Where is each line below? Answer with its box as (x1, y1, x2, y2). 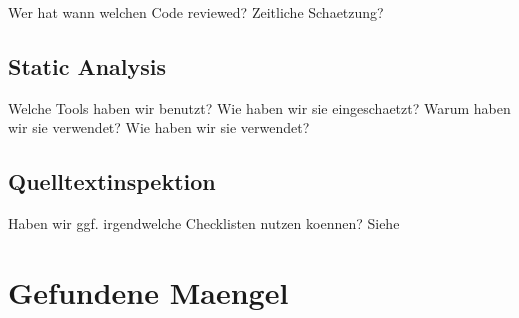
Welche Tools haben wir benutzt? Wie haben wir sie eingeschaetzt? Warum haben (8, 97, 511, 118)
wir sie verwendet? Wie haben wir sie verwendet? (8, 117, 310, 138)
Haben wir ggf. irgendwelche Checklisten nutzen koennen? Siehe (8, 213, 400, 234)
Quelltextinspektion (8, 166, 216, 197)
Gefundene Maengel (8, 271, 289, 312)
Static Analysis (8, 50, 167, 81)
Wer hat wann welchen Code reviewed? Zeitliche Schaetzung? (8, 2, 384, 22)
